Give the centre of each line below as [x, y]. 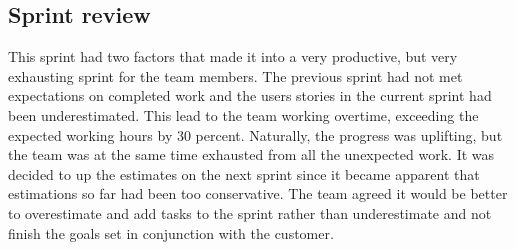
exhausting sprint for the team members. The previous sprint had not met [235, 75]
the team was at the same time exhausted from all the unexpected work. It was [251, 154]
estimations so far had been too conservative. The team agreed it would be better [258, 193]
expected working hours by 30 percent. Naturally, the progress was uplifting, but [255, 134]
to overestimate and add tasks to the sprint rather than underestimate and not [250, 212]
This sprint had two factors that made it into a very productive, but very [233, 56]
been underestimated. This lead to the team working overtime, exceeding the [243, 114]
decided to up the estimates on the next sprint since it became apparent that [244, 173]
